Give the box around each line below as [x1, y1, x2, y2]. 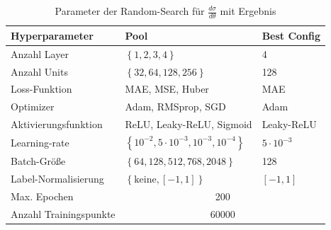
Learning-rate [11, 135, 69, 150]
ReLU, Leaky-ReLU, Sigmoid [125, 117, 252, 132]
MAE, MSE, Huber [125, 81, 209, 96]
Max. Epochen [11, 188, 74, 203]
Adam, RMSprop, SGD [125, 99, 226, 114]
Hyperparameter [11, 28, 94, 42]
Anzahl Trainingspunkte [11, 206, 116, 221]
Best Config [262, 28, 321, 42]
